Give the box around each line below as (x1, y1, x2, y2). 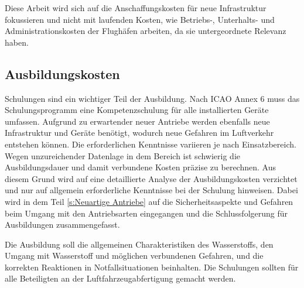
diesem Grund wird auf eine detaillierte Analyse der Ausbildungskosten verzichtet (5, 172, 298, 184)
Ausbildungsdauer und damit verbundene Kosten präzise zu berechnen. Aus (5, 161, 276, 173)
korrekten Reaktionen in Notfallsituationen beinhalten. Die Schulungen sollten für (5, 260, 299, 273)
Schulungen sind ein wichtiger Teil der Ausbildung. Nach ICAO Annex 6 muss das (5, 92, 300, 104)
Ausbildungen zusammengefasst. (5, 218, 120, 231)
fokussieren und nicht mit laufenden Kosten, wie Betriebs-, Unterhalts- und (5, 13, 275, 25)
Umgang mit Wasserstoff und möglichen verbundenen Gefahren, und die (5, 249, 264, 262)
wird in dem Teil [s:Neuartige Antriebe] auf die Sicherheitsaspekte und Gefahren (5, 195, 293, 207)
